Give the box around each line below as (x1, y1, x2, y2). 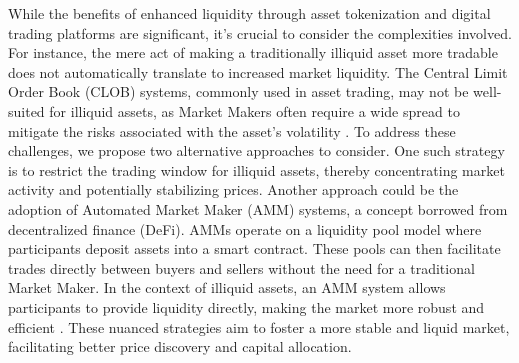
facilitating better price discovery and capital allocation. (8, 336, 352, 357)
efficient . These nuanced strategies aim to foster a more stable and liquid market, (8, 316, 510, 337)
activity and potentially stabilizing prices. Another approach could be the (8, 179, 459, 200)
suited (8, 100, 45, 121)
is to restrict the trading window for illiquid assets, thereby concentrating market (8, 159, 505, 180)
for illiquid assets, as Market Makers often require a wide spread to (49, 100, 460, 121)
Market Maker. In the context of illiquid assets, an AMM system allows (8, 277, 446, 298)
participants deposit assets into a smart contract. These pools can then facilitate (8, 238, 501, 259)
